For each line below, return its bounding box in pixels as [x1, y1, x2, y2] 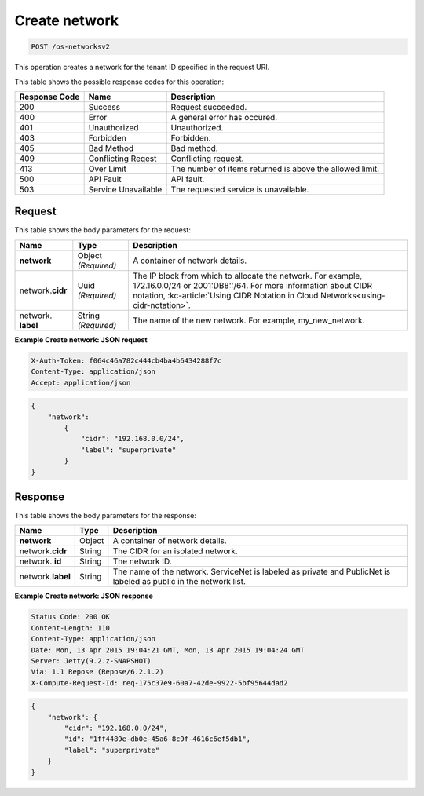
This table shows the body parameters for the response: [14, 511, 196, 520]
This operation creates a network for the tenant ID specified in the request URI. [14, 63, 270, 72]
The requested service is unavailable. [170, 184, 309, 195]
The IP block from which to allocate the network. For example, [132, 270, 363, 281]
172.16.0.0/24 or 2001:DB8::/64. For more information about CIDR [132, 279, 373, 290]
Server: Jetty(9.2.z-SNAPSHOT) [31, 656, 152, 665]
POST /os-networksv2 [31, 42, 110, 51]
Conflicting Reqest [88, 153, 157, 164]
